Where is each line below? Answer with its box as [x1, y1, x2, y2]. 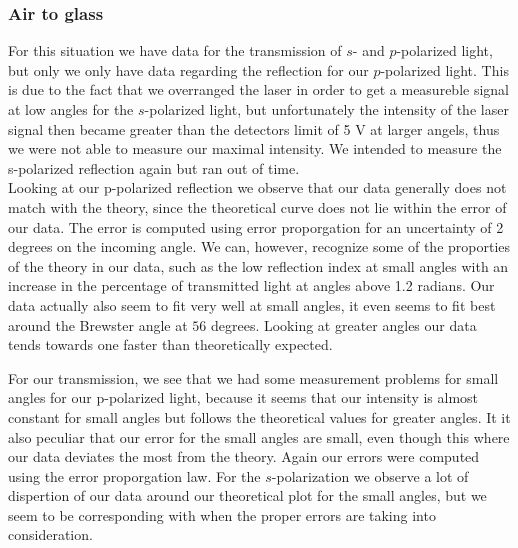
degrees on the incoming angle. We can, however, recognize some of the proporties [8, 236, 511, 257]
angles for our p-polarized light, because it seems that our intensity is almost [8, 387, 479, 408]
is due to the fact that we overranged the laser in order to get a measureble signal [8, 79, 509, 100]
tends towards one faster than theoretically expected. [8, 334, 333, 355]
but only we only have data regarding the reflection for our [8, 59, 369, 80]
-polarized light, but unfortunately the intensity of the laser [144, 99, 509, 119]
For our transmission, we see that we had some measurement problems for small [8, 367, 499, 388]
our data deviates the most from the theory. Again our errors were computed [8, 446, 480, 467]
